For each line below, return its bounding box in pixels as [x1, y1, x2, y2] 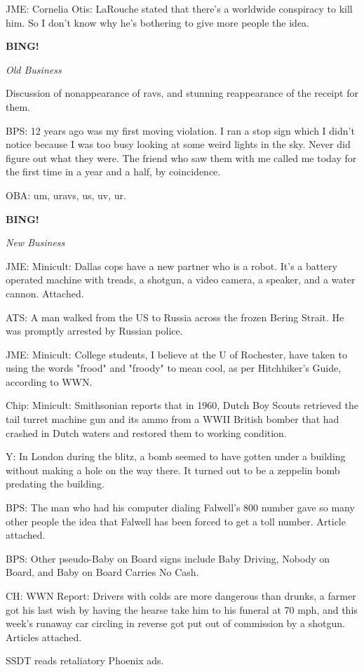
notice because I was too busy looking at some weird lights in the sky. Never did [6, 137, 351, 152]
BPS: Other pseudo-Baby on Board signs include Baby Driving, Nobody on [6, 551, 330, 565]
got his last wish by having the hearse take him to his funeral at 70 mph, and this [6, 602, 358, 617]
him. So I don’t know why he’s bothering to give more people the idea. [6, 15, 309, 29]
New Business [6, 235, 65, 250]
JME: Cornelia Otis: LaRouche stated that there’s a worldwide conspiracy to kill [6, 1, 353, 15]
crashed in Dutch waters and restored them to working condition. [6, 425, 287, 440]
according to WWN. [6, 374, 93, 389]
